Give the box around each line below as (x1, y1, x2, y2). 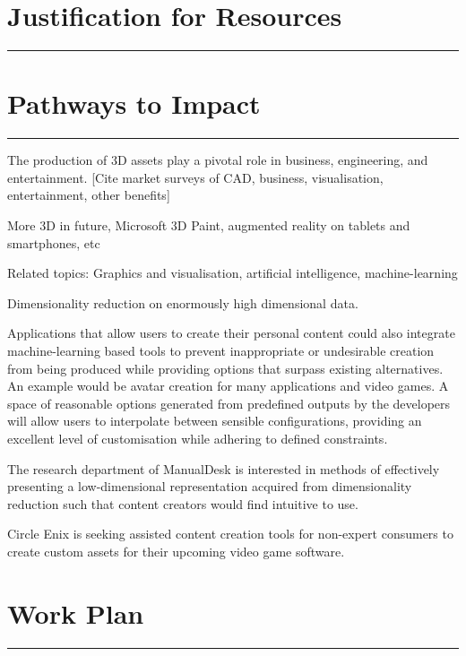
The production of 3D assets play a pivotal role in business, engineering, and (7, 151, 428, 169)
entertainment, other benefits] (7, 186, 170, 204)
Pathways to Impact (7, 85, 261, 122)
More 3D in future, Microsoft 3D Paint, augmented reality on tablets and (7, 216, 410, 235)
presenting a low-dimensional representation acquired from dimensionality (7, 477, 412, 496)
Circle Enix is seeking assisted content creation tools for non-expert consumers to (7, 524, 453, 543)
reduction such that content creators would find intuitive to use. (7, 494, 358, 513)
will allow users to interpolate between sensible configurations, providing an (7, 411, 422, 430)
